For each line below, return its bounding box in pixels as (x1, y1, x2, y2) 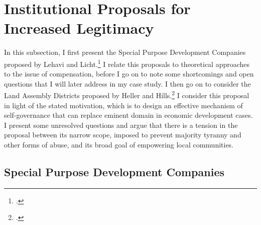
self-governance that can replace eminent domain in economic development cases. (4, 110, 253, 120)
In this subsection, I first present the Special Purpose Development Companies (4, 47, 246, 57)
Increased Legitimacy (4, 18, 154, 38)
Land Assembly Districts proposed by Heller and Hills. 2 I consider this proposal (4, 89, 249, 100)
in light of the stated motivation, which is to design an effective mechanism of (4, 100, 243, 110)
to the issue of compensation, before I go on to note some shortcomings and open (4, 68, 254, 79)
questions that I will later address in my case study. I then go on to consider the (4, 78, 251, 89)
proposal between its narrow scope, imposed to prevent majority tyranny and (4, 129, 241, 140)
